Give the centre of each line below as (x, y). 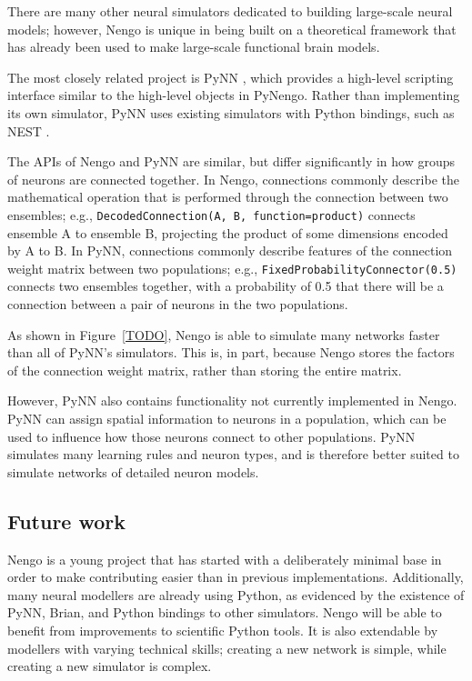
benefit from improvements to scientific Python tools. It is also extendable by (223, 630)
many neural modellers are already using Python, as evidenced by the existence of (236, 594)
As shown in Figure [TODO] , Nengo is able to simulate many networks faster (224, 334)
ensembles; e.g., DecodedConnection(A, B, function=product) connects (211, 214)
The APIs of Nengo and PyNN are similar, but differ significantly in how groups (231, 161)
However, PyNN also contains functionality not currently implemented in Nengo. (232, 401)
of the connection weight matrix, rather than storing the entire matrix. (205, 370)
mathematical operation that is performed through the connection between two (228, 197)
